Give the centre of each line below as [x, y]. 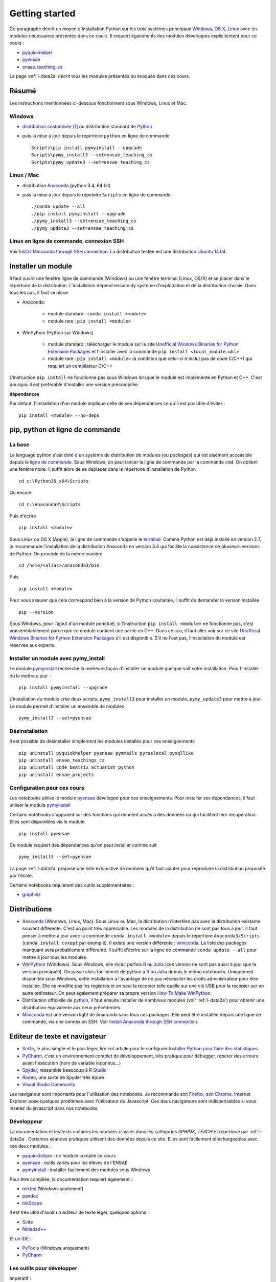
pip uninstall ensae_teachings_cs [62, 760]
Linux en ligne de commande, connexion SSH [67, 241]
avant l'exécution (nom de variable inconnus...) [72, 1063]
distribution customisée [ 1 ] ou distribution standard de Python [87, 126]
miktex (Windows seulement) [53, 1189]
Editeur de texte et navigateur [58, 1037]
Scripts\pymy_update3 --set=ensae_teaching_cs [91, 162]
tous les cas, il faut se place [39, 293]
